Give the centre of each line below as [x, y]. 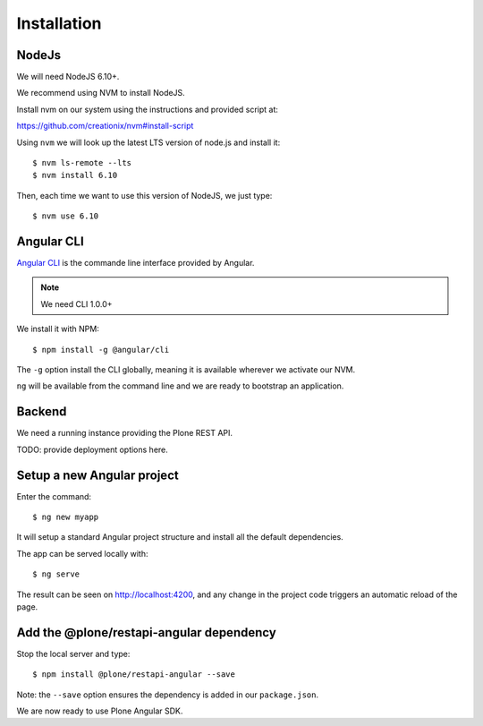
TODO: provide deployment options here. [93, 449]
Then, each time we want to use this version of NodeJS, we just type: [144, 195]
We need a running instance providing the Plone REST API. [124, 433]
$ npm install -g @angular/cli [101, 350]
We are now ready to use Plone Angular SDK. [100, 711]
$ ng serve [56, 574]
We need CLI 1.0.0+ [76, 303]
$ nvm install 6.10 [75, 175]
